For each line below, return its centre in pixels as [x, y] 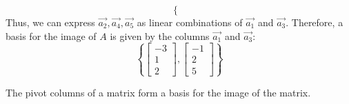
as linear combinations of [190, 22]
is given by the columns [160, 35]
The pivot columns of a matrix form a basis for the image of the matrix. [158, 92]
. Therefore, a [315, 22]
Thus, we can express [50, 22]
